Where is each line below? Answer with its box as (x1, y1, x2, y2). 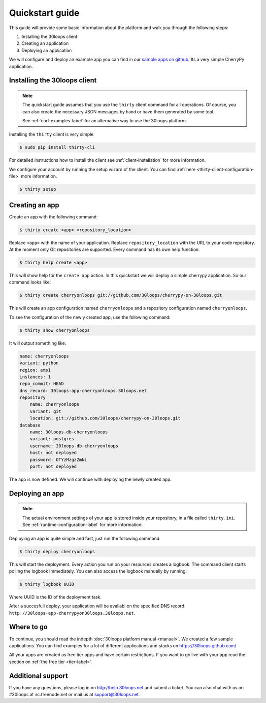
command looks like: (9, 279, 51, 285)
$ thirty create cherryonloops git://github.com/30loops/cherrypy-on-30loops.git (19, 292, 223, 298)
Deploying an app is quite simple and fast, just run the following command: (9, 535, 161, 541)
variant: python (19, 360, 59, 366)
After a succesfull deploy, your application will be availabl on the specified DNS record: (9, 603, 186, 609)
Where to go (9, 623, 48, 631)
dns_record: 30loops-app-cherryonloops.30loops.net (19, 387, 147, 393)
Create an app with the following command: (9, 213, 98, 219)
